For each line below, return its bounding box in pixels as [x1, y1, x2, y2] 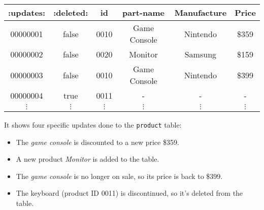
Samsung [184, 48, 217, 60]
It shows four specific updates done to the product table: [4, 119, 182, 130]
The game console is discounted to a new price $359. [16, 136, 179, 147]
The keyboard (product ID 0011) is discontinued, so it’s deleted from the [16, 188, 243, 198]
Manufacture [174, 7, 227, 18]
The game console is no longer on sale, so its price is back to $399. [16, 170, 223, 181]
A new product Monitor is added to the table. [16, 154, 159, 164]
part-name [122, 7, 165, 18]
